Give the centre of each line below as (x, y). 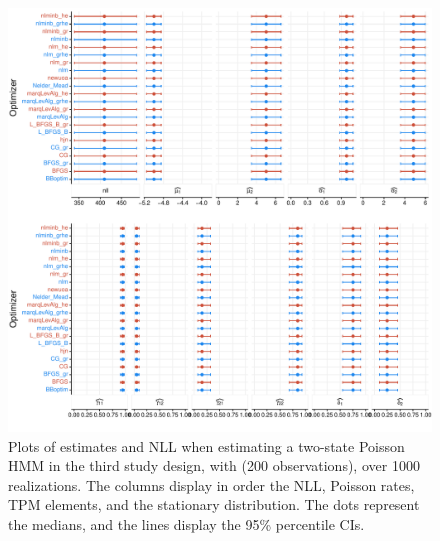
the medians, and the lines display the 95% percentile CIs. (186, 523)
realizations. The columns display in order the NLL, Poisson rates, (211, 484)
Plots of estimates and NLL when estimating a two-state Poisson (206, 445)
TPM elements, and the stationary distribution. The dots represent (214, 504)
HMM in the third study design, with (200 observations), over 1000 (214, 465)
